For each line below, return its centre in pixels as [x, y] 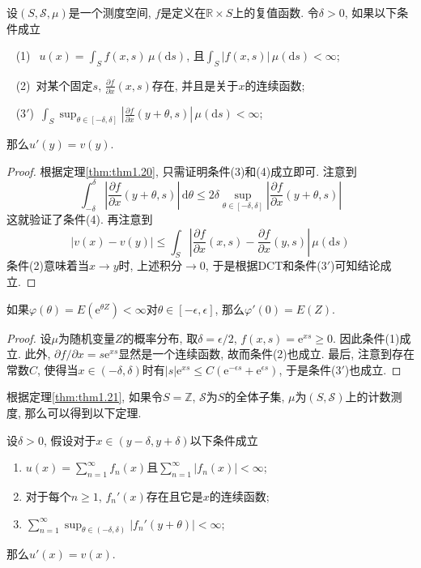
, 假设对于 [70, 440]
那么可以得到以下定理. [83, 413]
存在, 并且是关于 [195, 85]
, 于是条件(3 [310, 369]
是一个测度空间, [110, 12]
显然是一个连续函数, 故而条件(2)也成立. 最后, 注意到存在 [266, 354]
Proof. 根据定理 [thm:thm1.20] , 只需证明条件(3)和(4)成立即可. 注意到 [182, 171]
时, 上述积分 [151, 265]
